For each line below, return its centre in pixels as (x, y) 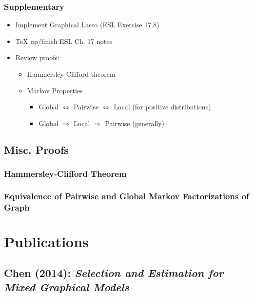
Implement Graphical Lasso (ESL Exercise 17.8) (87, 25)
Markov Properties (55, 90)
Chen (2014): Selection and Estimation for (114, 272)
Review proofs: (37, 57)
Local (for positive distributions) (162, 107)
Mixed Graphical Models (67, 286)
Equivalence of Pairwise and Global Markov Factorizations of (127, 196)
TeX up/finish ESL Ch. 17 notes (64, 41)
